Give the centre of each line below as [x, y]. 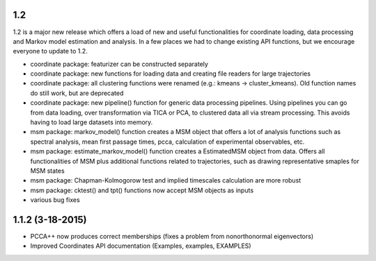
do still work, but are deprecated [77, 93]
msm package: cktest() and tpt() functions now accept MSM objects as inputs [142, 190]
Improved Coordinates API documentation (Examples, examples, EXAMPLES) [141, 246]
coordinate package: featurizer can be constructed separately [119, 64]
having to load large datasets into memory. [92, 122]
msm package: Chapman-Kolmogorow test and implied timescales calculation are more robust [166, 180]
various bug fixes [55, 200]
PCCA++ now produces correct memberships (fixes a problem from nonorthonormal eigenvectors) [172, 237]
